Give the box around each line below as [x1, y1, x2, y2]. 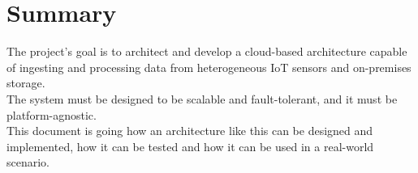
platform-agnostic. [6, 106, 97, 123]
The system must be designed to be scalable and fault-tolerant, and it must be [6, 90, 398, 107]
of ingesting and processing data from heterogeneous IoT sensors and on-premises [6, 58, 412, 75]
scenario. [6, 154, 50, 171]
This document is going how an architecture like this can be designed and [6, 122, 373, 139]
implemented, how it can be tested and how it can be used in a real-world [6, 137, 374, 154]
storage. [6, 74, 45, 91]
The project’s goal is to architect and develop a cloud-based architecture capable [6, 43, 407, 60]
